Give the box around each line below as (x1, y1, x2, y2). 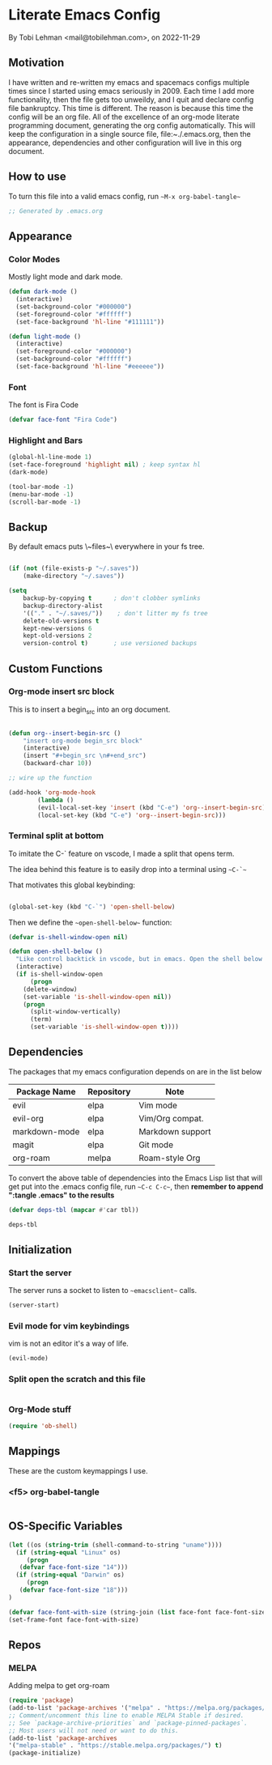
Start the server (8, 1267, 72, 1278)
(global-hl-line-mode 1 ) (8, 453, 92, 461)
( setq (8, 587, 27, 595)
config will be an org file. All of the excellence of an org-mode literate (8, 112, 240, 121)
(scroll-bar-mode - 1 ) (8, 498, 82, 506)
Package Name (15, 1086, 76, 1097)
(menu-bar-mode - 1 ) (8, 490, 74, 499)
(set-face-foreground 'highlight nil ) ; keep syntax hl (8, 461, 201, 469)
